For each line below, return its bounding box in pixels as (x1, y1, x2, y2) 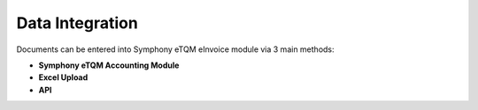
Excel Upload (38, 72, 89, 83)
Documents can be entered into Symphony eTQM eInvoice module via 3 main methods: (16, 44, 335, 55)
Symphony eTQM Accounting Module (38, 60, 180, 70)
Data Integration (16, 13, 139, 33)
